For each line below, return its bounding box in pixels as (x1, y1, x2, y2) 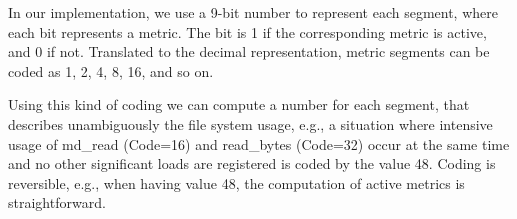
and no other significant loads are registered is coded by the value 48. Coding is (8, 153, 496, 174)
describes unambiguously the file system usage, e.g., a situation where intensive (8, 113, 493, 134)
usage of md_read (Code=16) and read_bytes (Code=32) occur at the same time (8, 133, 510, 154)
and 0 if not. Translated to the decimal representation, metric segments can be (8, 41, 490, 62)
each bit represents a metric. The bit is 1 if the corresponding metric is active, (8, 21, 487, 42)
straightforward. (8, 192, 106, 213)
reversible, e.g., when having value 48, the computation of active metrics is (8, 172, 465, 193)
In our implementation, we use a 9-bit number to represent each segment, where (8, 2, 498, 22)
